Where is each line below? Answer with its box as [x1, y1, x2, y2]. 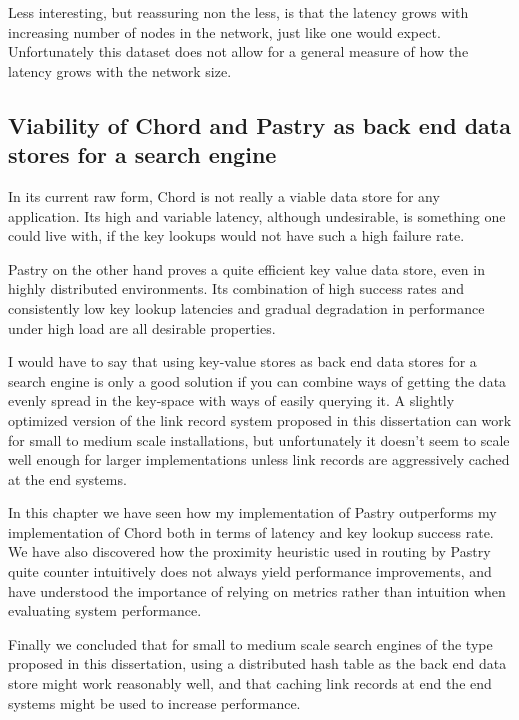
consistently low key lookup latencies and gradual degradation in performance [8, 297, 485, 318]
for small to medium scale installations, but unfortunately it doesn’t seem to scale [8, 429, 510, 450]
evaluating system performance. [8, 600, 202, 621]
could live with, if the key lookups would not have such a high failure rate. [8, 225, 465, 246]
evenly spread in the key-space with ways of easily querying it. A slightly [8, 390, 455, 411]
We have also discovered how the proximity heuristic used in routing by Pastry [8, 541, 491, 562]
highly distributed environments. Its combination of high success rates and [8, 278, 465, 299]
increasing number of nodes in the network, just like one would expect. [8, 21, 441, 42]
